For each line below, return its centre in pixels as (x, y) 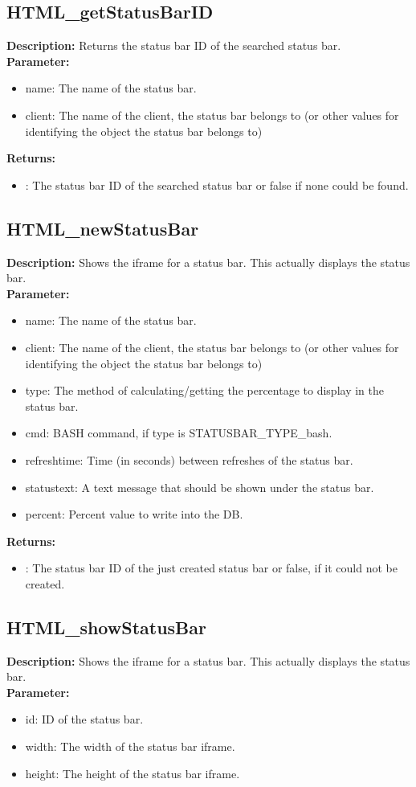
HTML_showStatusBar (106, 627)
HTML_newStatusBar (103, 228)
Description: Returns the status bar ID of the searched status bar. (174, 45)
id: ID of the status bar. (84, 719)
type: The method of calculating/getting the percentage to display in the (204, 390)
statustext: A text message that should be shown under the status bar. (200, 487)
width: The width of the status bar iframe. (130, 746)
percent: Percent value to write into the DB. (134, 514)
